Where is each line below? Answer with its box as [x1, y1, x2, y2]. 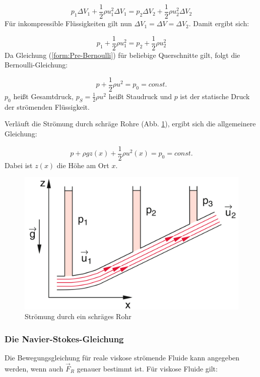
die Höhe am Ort [56, 160, 109, 170]
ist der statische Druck [180, 91, 250, 101]
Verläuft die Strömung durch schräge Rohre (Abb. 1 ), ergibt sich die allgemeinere [5, 118, 256, 129]
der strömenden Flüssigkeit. [5, 101, 90, 112]
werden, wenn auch [5, 363, 63, 373]
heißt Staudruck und [108, 91, 172, 101]
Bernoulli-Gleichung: [5, 59, 68, 70]
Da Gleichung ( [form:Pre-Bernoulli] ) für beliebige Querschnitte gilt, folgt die [5, 49, 240, 60]
